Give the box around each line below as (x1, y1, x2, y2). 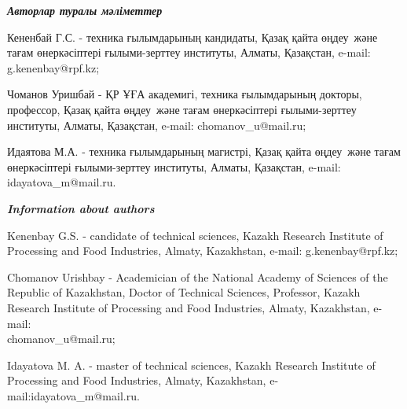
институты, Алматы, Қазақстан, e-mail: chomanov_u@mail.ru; (7, 116, 306, 133)
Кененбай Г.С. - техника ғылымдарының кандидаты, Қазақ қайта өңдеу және (7, 28, 378, 45)
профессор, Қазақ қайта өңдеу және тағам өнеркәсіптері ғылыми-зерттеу (7, 101, 357, 117)
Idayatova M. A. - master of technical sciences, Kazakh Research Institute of (7, 356, 376, 373)
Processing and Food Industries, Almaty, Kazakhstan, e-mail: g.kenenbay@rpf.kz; (7, 242, 398, 259)
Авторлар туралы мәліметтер (7, 2, 163, 18)
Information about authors (7, 200, 155, 216)
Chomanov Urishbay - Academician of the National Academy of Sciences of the (7, 268, 388, 285)
